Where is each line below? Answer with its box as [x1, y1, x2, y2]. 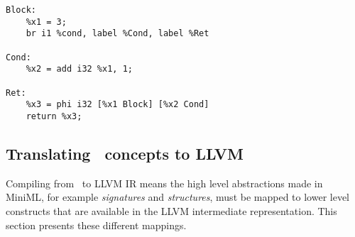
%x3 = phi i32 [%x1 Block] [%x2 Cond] [26, 99, 209, 110]
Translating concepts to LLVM [6, 142, 244, 164]
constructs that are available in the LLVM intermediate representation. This [6, 203, 337, 218]
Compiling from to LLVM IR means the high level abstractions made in [6, 175, 323, 190]
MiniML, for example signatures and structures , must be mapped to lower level [6, 189, 349, 204]
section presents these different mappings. [6, 217, 187, 232]
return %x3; [26, 111, 82, 121]
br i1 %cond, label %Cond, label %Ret [26, 28, 209, 39]
